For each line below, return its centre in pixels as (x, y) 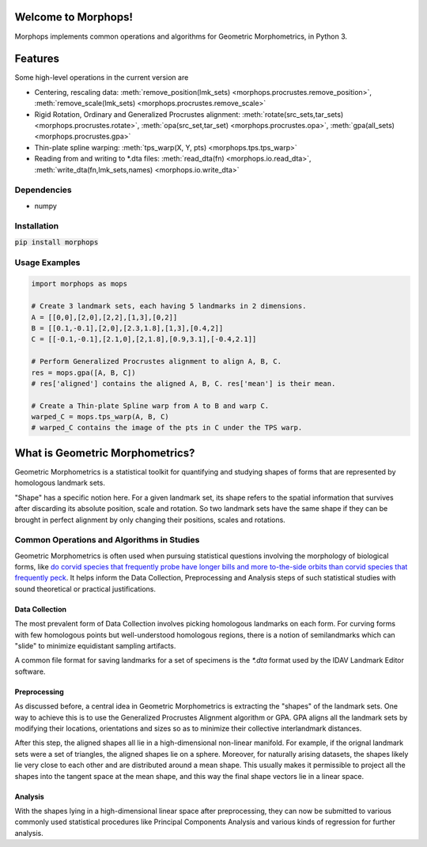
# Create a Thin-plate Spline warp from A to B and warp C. (150, 406)
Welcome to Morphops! (74, 17)
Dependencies (43, 190)
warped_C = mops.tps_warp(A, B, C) (100, 417)
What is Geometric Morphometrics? (105, 453)
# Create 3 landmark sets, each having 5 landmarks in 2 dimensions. (169, 306)
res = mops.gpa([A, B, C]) (83, 372)
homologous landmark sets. (60, 483)
